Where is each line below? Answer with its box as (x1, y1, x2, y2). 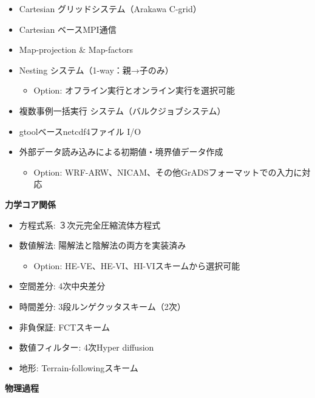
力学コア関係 (5, 197, 56, 210)
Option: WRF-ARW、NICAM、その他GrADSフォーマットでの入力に (33, 165, 302, 178)
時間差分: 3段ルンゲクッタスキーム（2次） (19, 300, 186, 312)
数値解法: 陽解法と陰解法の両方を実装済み (19, 239, 186, 252)
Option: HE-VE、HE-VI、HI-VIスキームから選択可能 (33, 259, 240, 272)
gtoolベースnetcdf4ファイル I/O (19, 125, 141, 137)
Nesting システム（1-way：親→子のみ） (19, 63, 174, 76)
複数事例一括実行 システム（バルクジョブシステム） (19, 104, 226, 117)
